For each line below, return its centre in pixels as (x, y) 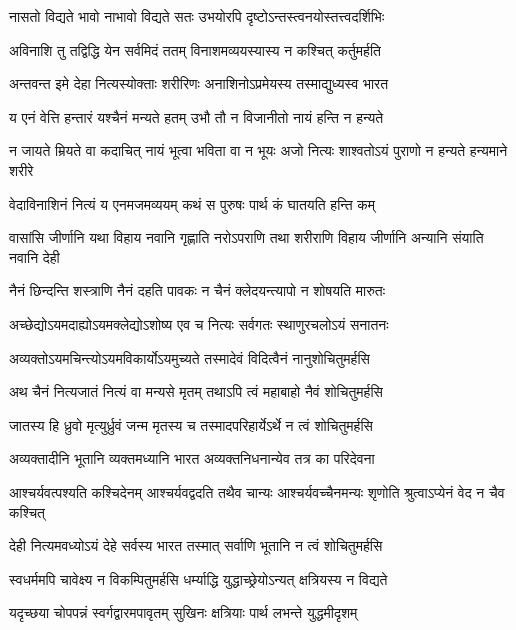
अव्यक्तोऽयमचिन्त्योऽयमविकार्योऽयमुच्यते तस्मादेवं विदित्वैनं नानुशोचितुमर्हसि (189, 357)
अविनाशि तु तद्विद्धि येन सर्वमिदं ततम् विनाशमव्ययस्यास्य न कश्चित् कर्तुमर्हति (195, 49)
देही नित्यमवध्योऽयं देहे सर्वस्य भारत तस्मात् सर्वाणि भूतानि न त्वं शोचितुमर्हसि (196, 545)
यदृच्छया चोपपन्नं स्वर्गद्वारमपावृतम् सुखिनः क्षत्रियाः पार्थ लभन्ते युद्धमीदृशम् (183, 612)
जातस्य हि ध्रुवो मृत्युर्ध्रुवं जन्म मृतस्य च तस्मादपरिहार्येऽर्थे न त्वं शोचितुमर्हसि (191, 424)
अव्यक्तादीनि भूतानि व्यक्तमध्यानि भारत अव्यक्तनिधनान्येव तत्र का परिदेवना (192, 458)
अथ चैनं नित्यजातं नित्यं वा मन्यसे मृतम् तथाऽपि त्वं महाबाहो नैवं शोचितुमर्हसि (196, 391)
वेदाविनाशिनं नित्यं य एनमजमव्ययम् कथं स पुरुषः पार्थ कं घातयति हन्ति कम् (192, 203)
